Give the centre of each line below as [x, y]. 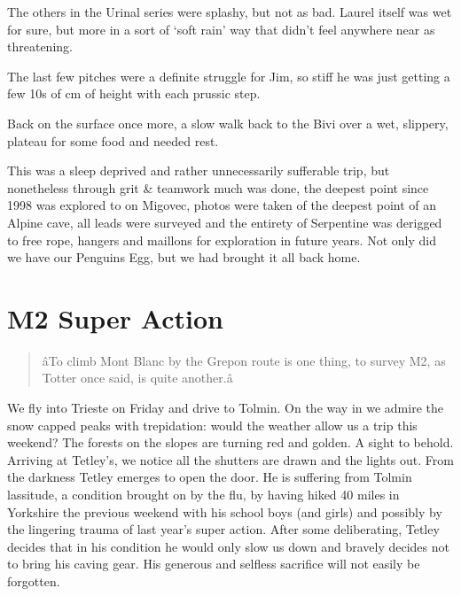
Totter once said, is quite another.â [137, 378]
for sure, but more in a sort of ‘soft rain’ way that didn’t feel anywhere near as [221, 29]
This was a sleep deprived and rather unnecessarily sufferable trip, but [199, 170]
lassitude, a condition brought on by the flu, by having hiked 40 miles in [203, 494]
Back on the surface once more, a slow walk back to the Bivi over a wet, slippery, [228, 123]
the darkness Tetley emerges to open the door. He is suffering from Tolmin [210, 477]
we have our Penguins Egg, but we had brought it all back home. [184, 257]
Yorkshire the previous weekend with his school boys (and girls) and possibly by [225, 511]
